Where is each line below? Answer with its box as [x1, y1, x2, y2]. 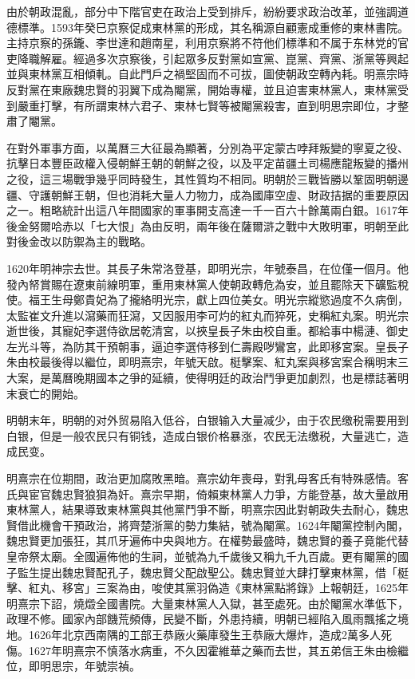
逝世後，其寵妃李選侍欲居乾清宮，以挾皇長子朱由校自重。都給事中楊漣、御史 [6, 322, 409, 339]
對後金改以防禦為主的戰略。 [6, 233, 152, 250]
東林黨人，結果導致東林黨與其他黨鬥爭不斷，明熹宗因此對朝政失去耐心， [6, 501, 386, 518]
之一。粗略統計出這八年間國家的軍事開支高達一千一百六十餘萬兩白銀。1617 [6, 202, 397, 219]
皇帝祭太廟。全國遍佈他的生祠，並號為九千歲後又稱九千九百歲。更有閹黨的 [6, 548, 397, 564]
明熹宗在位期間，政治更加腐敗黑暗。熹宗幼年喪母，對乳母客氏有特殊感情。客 [6, 470, 409, 487]
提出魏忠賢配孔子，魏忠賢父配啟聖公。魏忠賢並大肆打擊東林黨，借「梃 [39, 563, 409, 580]
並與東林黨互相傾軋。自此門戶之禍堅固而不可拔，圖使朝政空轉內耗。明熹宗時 [6, 65, 409, 82]
